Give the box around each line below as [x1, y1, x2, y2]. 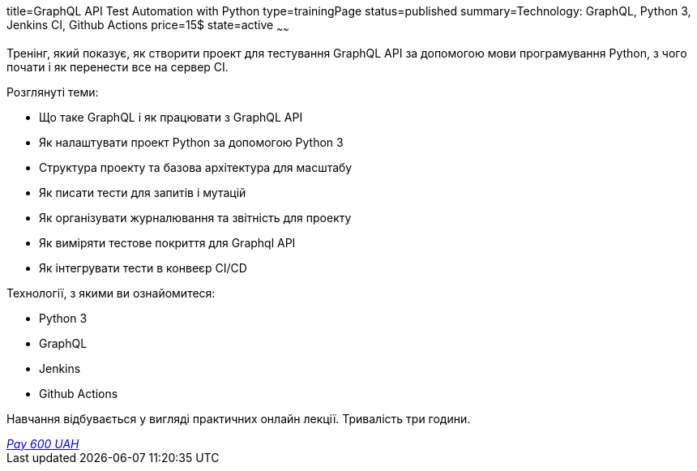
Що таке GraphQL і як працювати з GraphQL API [39, 109, 303, 124]
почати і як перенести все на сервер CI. [6, 59, 229, 74]
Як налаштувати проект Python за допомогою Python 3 [39, 135, 344, 149]
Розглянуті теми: [6, 84, 99, 99]
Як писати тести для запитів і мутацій [39, 185, 246, 199]
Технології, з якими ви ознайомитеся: [6, 285, 216, 300]
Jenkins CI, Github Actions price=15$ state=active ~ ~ [6, 18, 289, 35]
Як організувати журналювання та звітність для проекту [39, 210, 352, 225]
